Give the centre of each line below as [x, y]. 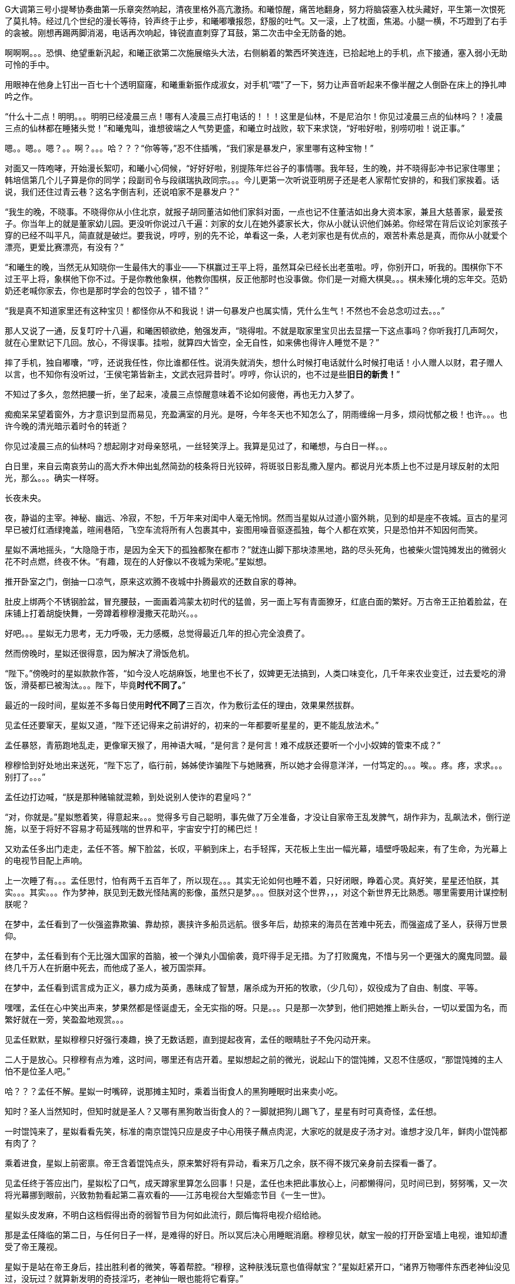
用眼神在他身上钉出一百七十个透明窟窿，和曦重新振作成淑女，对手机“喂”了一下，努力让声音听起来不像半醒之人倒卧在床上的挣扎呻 [256, 84]
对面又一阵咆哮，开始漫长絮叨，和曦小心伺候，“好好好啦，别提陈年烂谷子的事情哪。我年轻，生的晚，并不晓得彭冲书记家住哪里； [254, 168]
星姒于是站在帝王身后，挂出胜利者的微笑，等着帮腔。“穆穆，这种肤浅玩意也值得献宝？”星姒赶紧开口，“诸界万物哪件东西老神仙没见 [257, 1267]
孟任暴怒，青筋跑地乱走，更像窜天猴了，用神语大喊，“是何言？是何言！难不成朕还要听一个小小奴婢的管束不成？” [223, 745]
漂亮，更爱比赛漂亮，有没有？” [64, 247]
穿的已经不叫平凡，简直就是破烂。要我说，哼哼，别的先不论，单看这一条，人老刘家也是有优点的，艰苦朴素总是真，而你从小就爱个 [256, 235]
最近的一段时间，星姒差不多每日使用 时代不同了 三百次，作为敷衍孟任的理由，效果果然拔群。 [182, 705]
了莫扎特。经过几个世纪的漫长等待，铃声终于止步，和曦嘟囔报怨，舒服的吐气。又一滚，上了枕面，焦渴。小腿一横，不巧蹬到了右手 [256, 21]
